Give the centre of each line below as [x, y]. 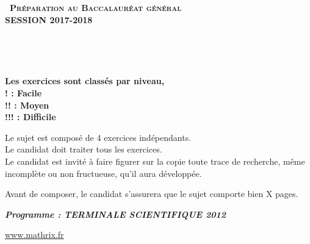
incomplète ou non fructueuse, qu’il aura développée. [103, 173]
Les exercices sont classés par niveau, [85, 81]
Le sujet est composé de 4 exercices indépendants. [98, 137]
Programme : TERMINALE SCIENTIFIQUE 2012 [116, 214]
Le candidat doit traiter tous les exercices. [84, 149]
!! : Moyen [27, 105]
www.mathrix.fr [34, 235]
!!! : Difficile [31, 117]
